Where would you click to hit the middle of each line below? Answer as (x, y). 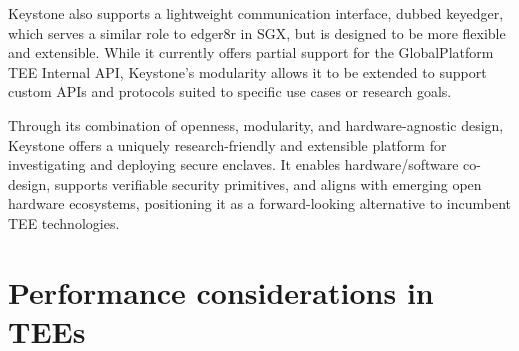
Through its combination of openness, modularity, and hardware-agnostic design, (256, 124)
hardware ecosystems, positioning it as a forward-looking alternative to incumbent (260, 203)
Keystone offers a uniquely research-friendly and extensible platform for (227, 144)
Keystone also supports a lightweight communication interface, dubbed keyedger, (256, 13)
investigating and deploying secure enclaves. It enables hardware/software (233, 164)
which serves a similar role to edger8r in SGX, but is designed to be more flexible (257, 32)
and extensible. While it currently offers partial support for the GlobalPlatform (251, 52)
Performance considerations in (221, 291)
